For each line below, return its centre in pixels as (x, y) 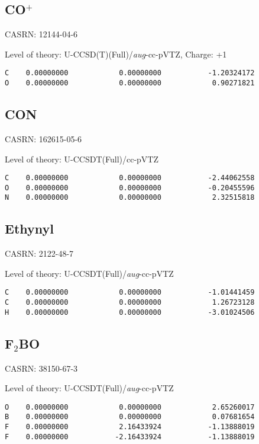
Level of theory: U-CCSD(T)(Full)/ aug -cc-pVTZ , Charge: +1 (116, 54)
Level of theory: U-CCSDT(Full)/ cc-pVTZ (82, 159)
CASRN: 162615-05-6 (43, 138)
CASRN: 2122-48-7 (39, 253)
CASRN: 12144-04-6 (41, 34)
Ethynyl (29, 229)
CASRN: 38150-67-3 (41, 368)
